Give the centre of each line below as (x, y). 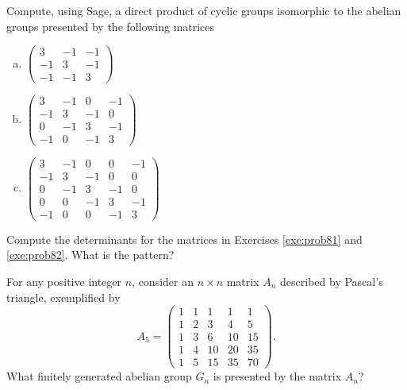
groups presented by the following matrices (111, 26)
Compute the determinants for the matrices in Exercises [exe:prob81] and (184, 239)
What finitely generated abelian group (99, 376)
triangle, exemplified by (63, 297)
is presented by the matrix (277, 376)
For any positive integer (64, 281)
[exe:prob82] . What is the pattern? (90, 255)
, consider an (163, 281)
